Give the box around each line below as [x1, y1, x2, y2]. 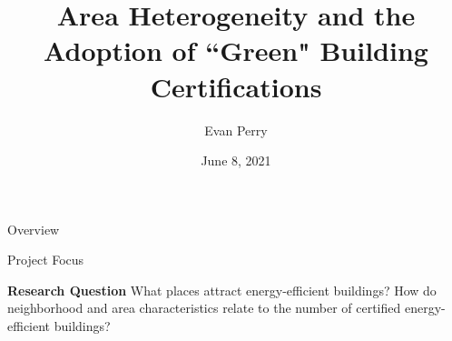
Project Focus [7, 250, 84, 269]
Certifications [150, 67, 322, 105]
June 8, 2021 [201, 151, 271, 170]
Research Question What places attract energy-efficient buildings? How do [7, 280, 437, 299]
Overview [7, 219, 60, 238]
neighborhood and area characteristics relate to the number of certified [7, 298, 401, 317]
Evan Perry [204, 120, 268, 139]
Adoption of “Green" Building [44, 32, 428, 69]
